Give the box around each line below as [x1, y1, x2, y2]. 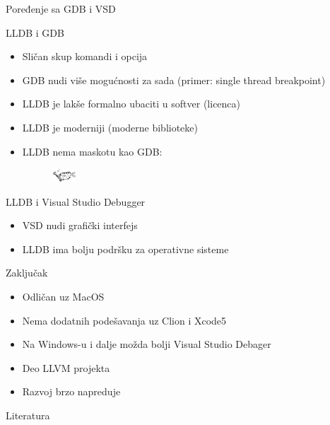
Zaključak [6, 265, 48, 280]
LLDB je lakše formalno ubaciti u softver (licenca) [22, 96, 241, 111]
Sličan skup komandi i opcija [22, 49, 148, 64]
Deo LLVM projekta [22, 360, 110, 375]
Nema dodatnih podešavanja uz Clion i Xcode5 [22, 313, 227, 327]
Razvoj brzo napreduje [22, 384, 121, 399]
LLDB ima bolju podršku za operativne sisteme [22, 241, 229, 256]
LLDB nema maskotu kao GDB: [22, 144, 163, 158]
